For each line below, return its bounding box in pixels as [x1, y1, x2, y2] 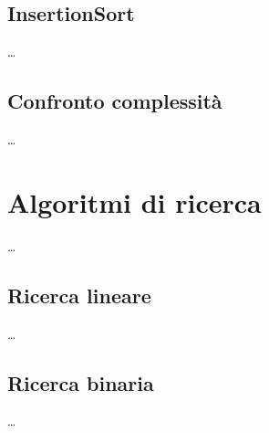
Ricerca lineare [7, 280, 151, 309]
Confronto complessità [7, 87, 222, 115]
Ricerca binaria [7, 368, 154, 396]
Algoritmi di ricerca [7, 183, 262, 220]
